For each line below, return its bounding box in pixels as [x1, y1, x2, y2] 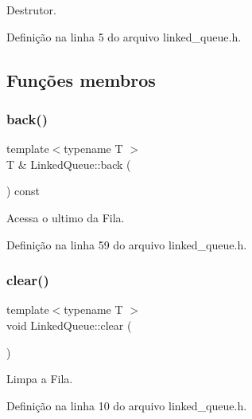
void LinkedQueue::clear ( [6, 316, 132, 333]
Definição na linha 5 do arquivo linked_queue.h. [6, 28, 242, 45]
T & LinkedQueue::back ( [6, 155, 131, 172]
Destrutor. [6, 2, 56, 18]
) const [6, 182, 41, 199]
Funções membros [6, 67, 156, 92]
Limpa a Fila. [6, 370, 73, 387]
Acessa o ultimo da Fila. [6, 209, 125, 225]
